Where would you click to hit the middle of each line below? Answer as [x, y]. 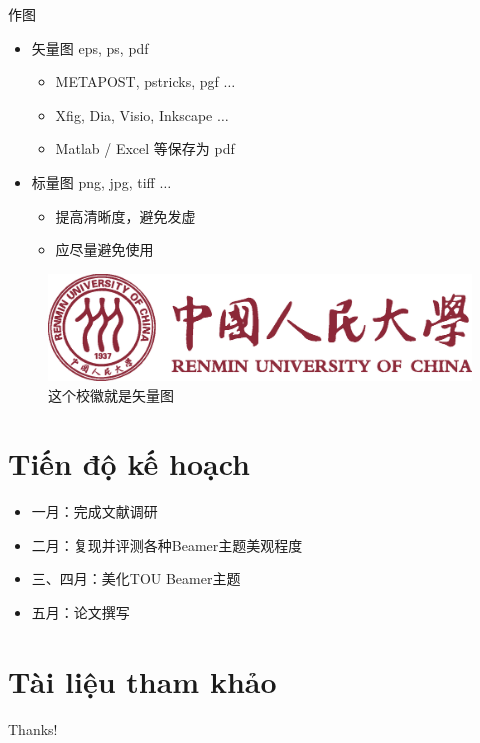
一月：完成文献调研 [94, 511]
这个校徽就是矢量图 [111, 394]
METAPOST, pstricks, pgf [137, 81]
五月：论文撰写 [80, 612]
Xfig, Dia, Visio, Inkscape [134, 114]
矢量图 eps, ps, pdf [90, 47]
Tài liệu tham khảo [142, 680]
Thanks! [33, 728]
